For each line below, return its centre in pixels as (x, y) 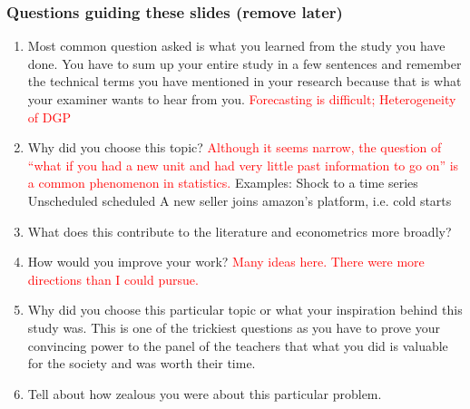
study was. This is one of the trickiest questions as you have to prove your (234, 327)
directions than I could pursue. (113, 279)
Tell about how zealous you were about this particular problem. (205, 393)
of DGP (49, 117)
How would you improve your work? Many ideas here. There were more (226, 262)
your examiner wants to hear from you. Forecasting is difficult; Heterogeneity (242, 99)
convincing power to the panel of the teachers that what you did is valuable (238, 345)
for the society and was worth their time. (142, 363)
